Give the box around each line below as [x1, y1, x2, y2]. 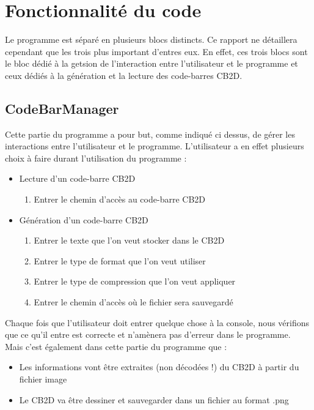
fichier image [19, 373, 67, 386]
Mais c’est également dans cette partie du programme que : [5, 340, 227, 352]
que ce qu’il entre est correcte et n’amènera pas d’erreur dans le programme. [5, 328, 291, 341]
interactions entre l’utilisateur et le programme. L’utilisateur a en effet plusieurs [5, 140, 304, 152]
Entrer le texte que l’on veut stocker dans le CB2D [34, 234, 225, 247]
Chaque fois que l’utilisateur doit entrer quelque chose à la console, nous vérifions [5, 316, 310, 329]
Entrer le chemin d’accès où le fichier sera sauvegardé [34, 296, 233, 308]
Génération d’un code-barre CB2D [19, 213, 148, 226]
